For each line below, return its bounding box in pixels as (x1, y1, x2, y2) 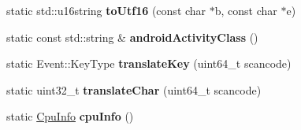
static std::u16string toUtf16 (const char (6, 2, 206, 18)
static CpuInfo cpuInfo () (6, 108, 134, 124)
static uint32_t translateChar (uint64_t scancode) (6, 81, 262, 98)
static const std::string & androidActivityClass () (6, 28, 258, 45)
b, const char (214, 2, 277, 18)
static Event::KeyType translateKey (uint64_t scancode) (6, 55, 292, 72)
